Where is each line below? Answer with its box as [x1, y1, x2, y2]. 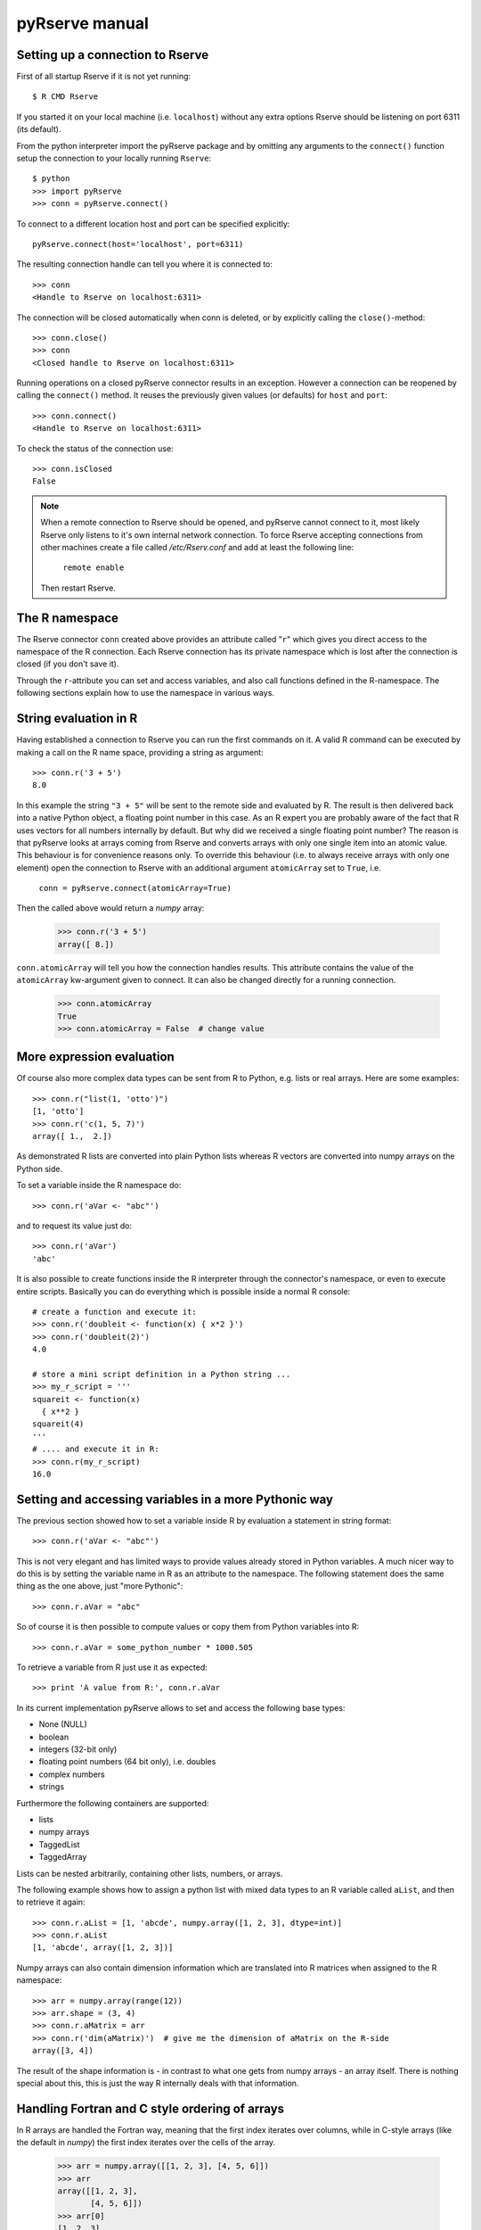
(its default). [16, 124, 61, 135]
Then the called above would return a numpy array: [16, 903, 205, 913]
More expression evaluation [16, 1049, 175, 1065]
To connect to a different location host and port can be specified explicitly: [16, 219, 290, 229]
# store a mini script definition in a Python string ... [32, 1369, 291, 1379]
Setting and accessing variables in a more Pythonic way [16, 1491, 334, 1507]
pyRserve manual [16, 13, 149, 33]
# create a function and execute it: [32, 1307, 198, 1317]
